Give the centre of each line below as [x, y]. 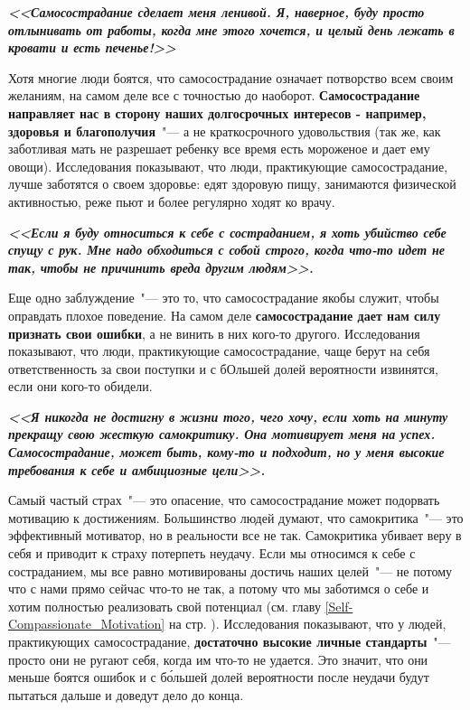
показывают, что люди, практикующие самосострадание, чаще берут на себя [219, 351]
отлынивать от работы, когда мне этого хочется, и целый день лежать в [231, 29]
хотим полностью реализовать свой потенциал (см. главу [164, 606]
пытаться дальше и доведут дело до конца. [126, 694]
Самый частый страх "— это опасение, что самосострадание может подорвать [224, 500]
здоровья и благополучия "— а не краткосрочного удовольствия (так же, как [225, 131]
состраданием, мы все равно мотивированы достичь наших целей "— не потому [230, 570]
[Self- [339, 606]
